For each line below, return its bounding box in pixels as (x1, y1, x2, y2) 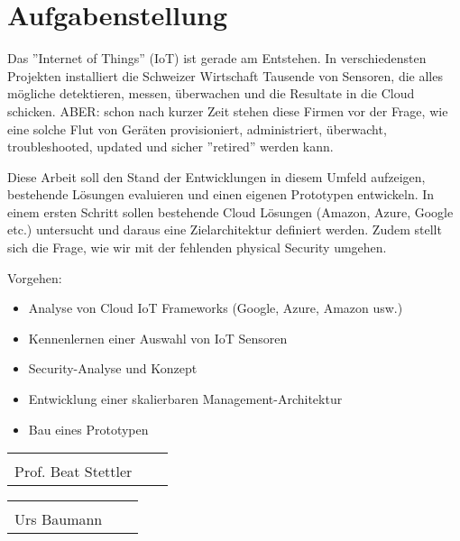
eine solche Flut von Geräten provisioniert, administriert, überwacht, (7, 119, 387, 138)
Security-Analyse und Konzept (28, 359, 198, 378)
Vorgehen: (7, 268, 62, 287)
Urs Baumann (14, 509, 103, 530)
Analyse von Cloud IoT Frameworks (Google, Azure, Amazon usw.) (28, 298, 403, 317)
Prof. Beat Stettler (14, 461, 133, 482)
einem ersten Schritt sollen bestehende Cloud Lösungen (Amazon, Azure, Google (7, 202, 454, 221)
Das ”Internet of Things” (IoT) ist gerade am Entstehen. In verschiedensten (7, 49, 427, 68)
